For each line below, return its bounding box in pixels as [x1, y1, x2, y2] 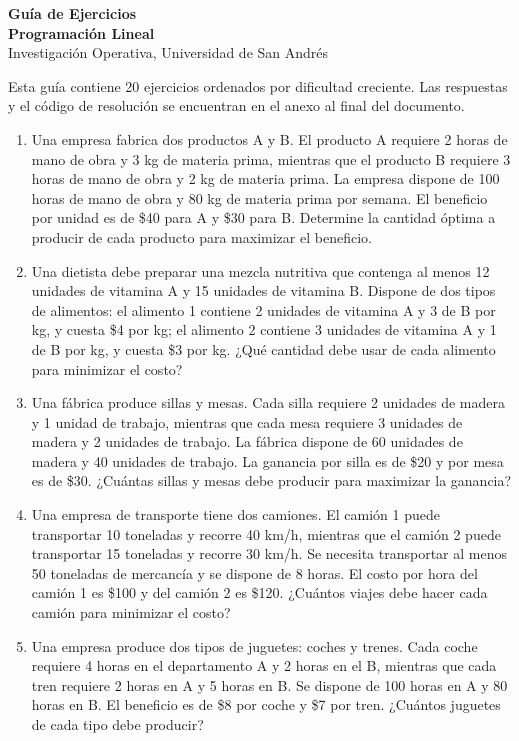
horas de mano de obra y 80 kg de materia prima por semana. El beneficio [31, 187, 488, 208]
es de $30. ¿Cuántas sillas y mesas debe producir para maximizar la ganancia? [31, 470, 512, 491]
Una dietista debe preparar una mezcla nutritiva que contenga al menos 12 [31, 260, 490, 281]
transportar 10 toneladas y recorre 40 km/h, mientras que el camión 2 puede [31, 523, 501, 544]
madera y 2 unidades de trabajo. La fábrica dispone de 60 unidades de [31, 431, 463, 452]
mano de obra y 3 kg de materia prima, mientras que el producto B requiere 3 [31, 148, 511, 169]
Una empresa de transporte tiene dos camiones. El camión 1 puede [31, 504, 440, 525]
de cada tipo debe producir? [31, 714, 204, 734]
